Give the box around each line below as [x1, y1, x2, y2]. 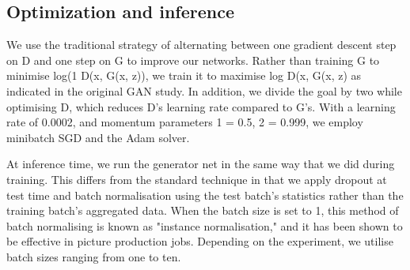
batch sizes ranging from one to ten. [6, 248, 181, 264]
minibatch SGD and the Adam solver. [6, 129, 190, 145]
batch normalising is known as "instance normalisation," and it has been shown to [6, 217, 403, 234]
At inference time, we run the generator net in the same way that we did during [6, 156, 395, 172]
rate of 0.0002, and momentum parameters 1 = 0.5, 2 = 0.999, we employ [6, 114, 363, 130]
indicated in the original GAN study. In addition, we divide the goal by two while [6, 82, 402, 99]
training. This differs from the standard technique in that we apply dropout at [6, 171, 387, 187]
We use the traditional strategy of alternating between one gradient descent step [6, 36, 397, 53]
